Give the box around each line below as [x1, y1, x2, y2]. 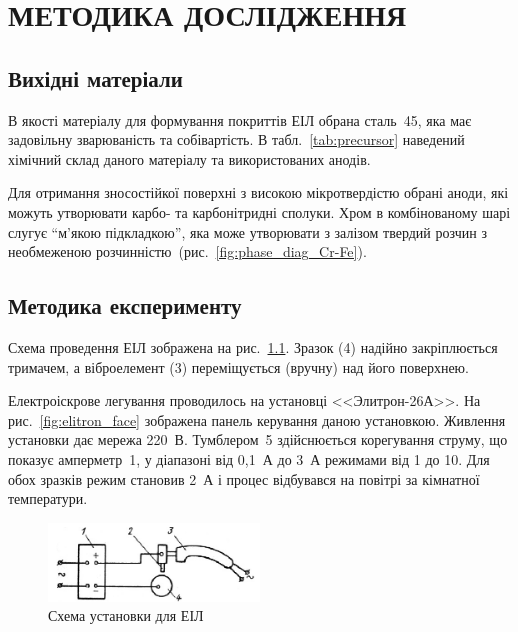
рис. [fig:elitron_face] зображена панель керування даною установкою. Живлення [8, 409, 506, 430]
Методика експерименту [8, 290, 242, 321]
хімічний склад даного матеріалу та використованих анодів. [8, 148, 371, 169]
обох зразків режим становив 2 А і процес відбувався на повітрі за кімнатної [8, 468, 480, 489]
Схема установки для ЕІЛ [48, 605, 204, 626]
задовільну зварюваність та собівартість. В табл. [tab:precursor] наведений [8, 129, 465, 150]
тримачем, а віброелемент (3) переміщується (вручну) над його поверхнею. [8, 356, 469, 377]
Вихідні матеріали [8, 62, 183, 93]
